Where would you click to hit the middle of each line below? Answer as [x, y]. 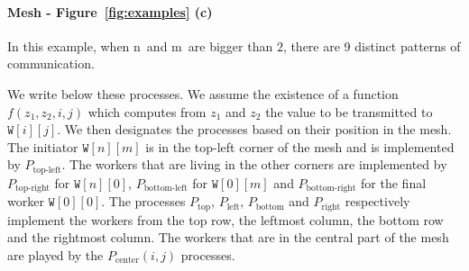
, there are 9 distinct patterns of [372, 45]
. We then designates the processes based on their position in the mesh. [254, 129]
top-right [33, 189]
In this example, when [69, 45]
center [127, 261]
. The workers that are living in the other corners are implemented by [254, 164]
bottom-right [331, 189]
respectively [377, 201]
